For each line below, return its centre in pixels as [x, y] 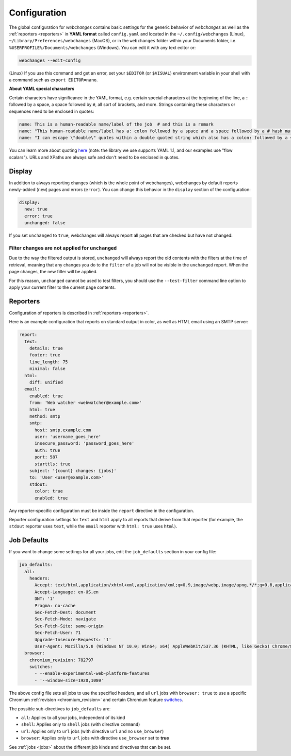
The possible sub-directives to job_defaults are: [60, 709]
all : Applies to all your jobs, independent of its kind [73, 718]
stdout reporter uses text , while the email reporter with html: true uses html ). [93, 526]
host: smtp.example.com [63, 430]
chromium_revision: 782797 [62, 660]
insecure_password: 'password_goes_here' [84, 443]
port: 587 [46, 457]
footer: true [45, 355]
